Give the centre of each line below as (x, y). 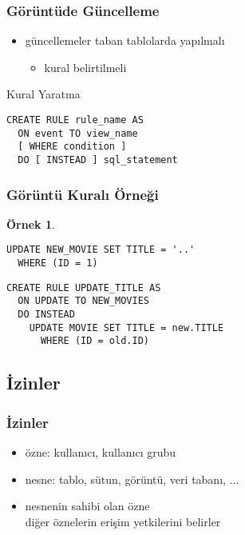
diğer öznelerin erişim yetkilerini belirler (123, 521)
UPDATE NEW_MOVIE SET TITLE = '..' (101, 250)
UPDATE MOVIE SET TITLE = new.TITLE (126, 327)
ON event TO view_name (78, 133)
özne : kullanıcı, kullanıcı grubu (101, 452)
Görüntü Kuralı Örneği (83, 194)
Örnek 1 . (31, 224)
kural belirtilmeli (85, 67)
